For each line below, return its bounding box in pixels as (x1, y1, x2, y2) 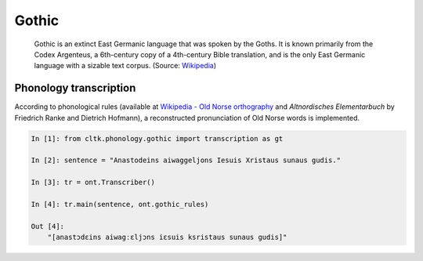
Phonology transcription (14, 82, 136, 95)
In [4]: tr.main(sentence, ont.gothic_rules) (31, 200, 209, 208)
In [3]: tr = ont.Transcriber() (31, 178, 156, 187)
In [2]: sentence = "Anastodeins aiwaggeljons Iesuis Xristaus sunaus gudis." (31, 156, 341, 165)
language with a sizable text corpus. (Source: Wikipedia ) (34, 61, 217, 71)
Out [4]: (31, 222, 65, 230)
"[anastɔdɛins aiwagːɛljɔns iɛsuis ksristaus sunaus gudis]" (47, 233, 287, 242)
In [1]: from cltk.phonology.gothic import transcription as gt (31, 134, 284, 143)
